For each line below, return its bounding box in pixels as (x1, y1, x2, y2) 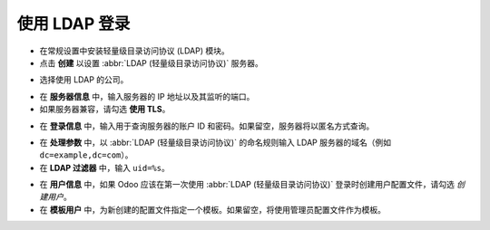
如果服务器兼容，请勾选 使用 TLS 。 (39, 104, 171, 115)
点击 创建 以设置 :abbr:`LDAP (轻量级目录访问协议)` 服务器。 (39, 57, 263, 68)
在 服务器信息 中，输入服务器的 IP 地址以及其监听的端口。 (39, 91, 255, 101)
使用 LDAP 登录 (16, 14, 131, 34)
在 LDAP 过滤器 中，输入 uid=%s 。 (39, 162, 170, 173)
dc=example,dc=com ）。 (39, 149, 133, 160)
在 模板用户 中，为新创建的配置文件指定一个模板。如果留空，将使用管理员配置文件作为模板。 (39, 204, 386, 215)
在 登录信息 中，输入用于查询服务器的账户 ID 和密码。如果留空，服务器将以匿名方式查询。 (39, 120, 375, 131)
